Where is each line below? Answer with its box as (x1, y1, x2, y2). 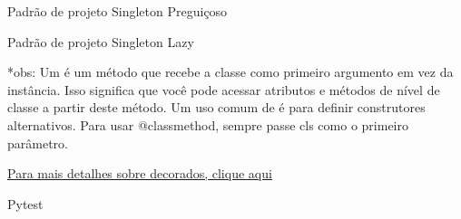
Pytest (7, 194, 44, 213)
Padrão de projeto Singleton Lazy (7, 32, 194, 51)
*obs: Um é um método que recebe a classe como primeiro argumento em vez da (7, 62, 454, 81)
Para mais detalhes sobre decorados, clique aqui (7, 164, 272, 183)
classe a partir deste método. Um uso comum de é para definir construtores (7, 98, 426, 117)
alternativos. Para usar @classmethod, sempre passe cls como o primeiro (7, 115, 408, 134)
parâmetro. (7, 133, 68, 152)
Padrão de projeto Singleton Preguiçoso (7, 2, 228, 20)
